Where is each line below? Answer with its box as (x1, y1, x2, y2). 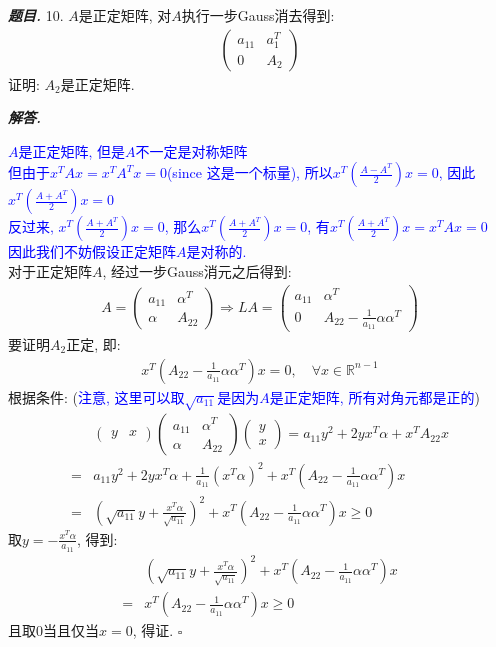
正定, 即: (66, 334, 121, 355)
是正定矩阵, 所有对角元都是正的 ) (269, 386, 480, 407)
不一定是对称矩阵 (135, 140, 248, 161)
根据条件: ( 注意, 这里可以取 (8, 386, 185, 407)
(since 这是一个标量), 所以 (166, 162, 333, 183)
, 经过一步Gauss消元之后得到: (102, 261, 292, 281)
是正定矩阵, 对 (78, 5, 172, 25)
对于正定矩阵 (8, 261, 92, 281)
